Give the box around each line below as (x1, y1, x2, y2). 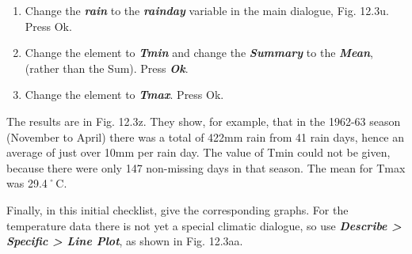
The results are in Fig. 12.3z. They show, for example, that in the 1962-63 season (6, 112, 401, 129)
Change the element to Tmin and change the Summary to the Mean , (25, 44, 374, 61)
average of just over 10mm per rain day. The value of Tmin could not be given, (6, 144, 391, 161)
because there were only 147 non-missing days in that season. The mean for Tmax (6, 159, 406, 176)
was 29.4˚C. (6, 175, 67, 191)
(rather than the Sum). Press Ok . (25, 59, 189, 76)
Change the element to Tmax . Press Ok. (25, 86, 224, 103)
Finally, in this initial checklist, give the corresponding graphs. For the (6, 201, 349, 218)
